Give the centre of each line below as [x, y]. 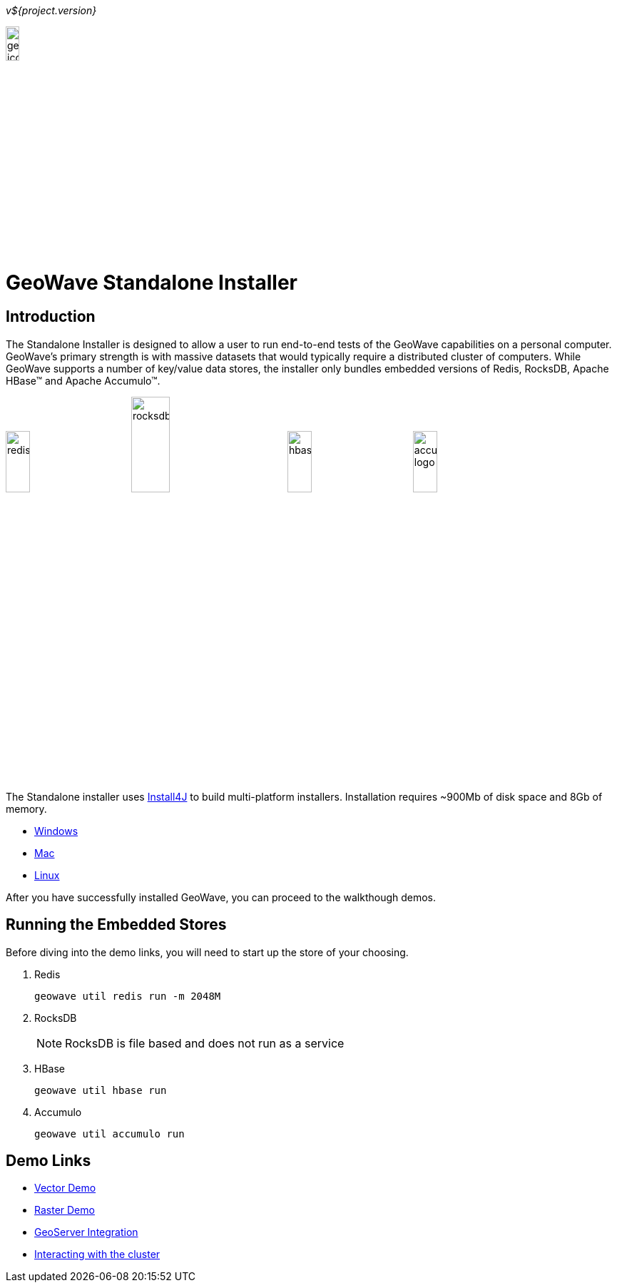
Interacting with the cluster [97, 1254]
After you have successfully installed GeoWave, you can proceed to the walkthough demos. [221, 897]
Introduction [51, 317]
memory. [26, 808]
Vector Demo [65, 1188]
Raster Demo [65, 1210]
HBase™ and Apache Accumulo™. [83, 380]
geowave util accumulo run [109, 1134]
